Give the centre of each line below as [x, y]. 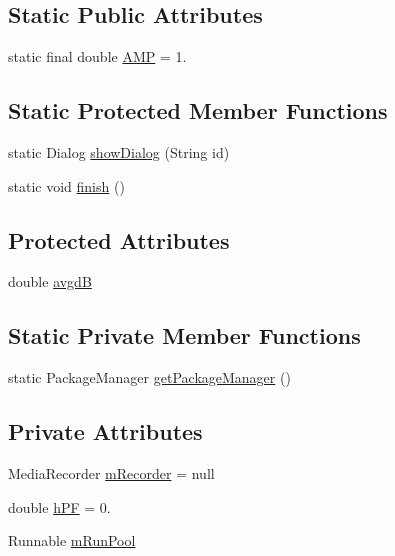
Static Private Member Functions [184, 335]
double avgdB [50, 281]
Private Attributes [105, 431]
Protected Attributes [119, 239]
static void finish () [66, 185]
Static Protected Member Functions [198, 110]
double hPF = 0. [59, 506]
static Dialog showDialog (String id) [119, 152]
